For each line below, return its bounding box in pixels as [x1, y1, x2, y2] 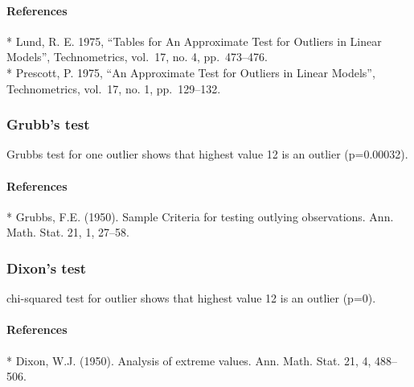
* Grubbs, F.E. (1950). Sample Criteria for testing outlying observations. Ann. [6, 208, 394, 224]
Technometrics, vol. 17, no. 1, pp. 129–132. [6, 80, 221, 97]
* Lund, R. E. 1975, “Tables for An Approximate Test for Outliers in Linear [6, 32, 382, 49]
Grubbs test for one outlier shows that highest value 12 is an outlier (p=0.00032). [6, 146, 408, 163]
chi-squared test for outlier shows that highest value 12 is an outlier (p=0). [6, 290, 376, 307]
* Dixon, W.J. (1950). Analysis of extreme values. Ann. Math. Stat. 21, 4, [6, 352, 371, 368]
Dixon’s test [6, 257, 87, 278]
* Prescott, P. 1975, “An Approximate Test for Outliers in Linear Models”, [6, 64, 375, 80]
